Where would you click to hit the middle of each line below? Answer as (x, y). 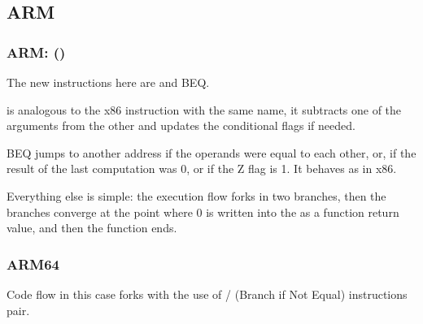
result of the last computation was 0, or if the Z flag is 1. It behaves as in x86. (202, 168)
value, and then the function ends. (92, 228)
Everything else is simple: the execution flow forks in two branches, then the (196, 195)
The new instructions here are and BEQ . (108, 82)
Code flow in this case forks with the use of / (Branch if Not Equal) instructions (207, 294)
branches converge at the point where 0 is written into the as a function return (203, 212)
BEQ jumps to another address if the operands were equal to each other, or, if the (211, 152)
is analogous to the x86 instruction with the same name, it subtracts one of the (204, 109)
